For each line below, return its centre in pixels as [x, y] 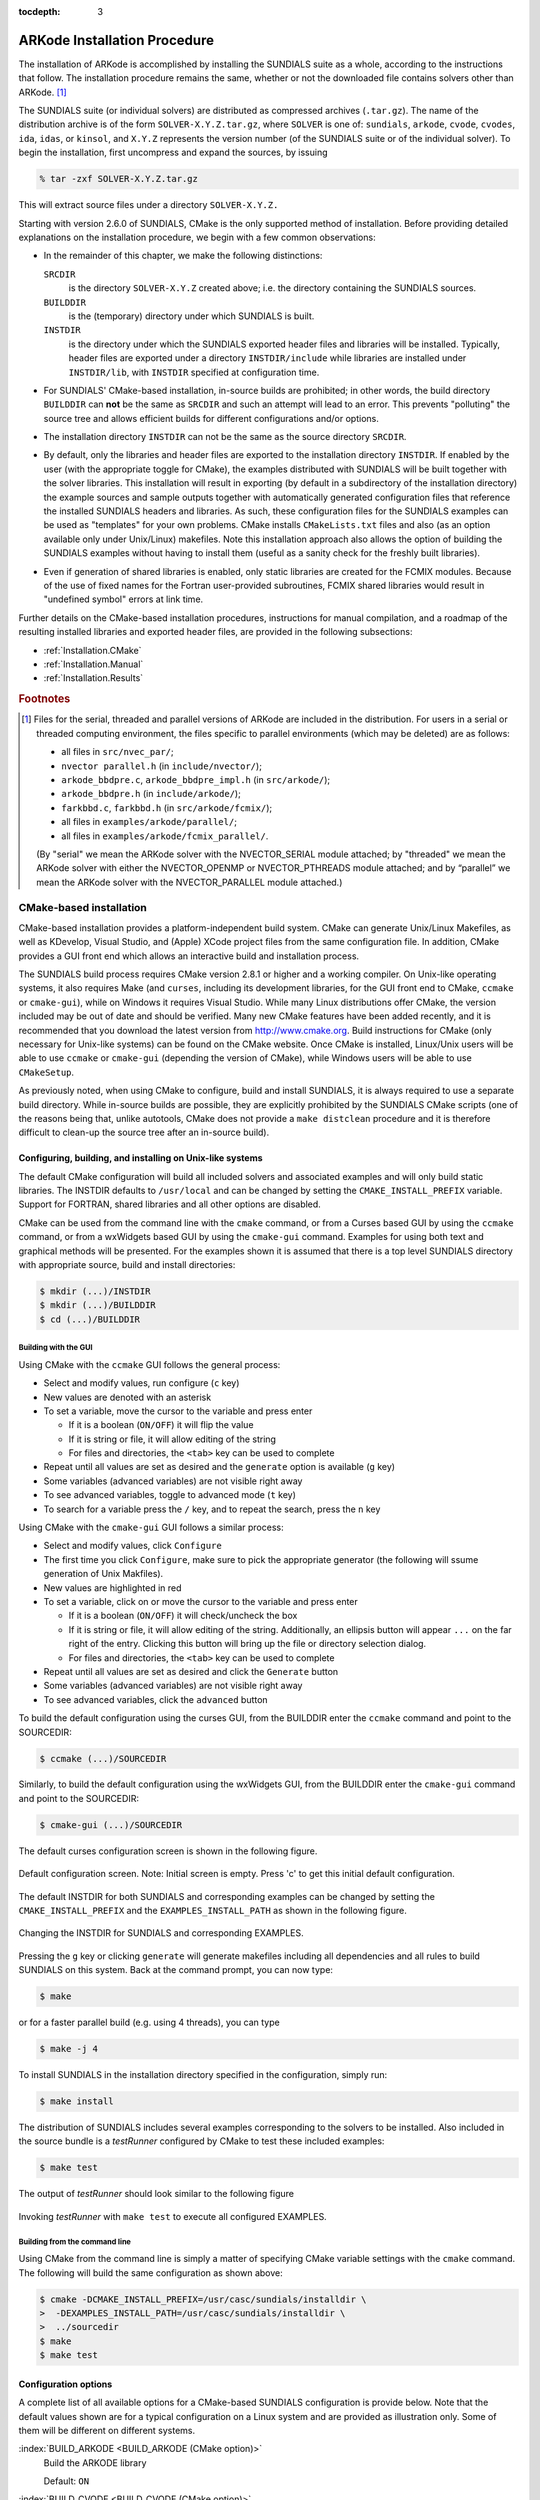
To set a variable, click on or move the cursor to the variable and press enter [201, 1601]
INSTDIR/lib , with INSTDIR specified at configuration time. [194, 372]
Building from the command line [75, 2241]
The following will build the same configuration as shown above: [151, 2272]
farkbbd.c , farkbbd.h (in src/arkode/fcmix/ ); [167, 807]
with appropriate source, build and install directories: [127, 1265]
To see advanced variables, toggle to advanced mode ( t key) [170, 1495]
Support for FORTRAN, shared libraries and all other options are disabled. [170, 1204]
